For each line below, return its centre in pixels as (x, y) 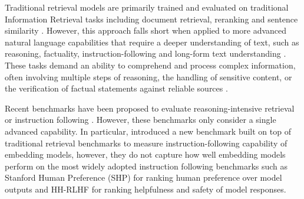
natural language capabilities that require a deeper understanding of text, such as (152, 42)
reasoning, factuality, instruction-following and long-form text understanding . (146, 53)
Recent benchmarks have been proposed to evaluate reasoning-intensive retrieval (150, 108)
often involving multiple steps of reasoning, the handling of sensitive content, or (148, 76)
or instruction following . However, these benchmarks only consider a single (141, 120)
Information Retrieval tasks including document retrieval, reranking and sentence (151, 19)
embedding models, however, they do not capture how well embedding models (145, 154)
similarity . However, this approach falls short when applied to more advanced (146, 30)
